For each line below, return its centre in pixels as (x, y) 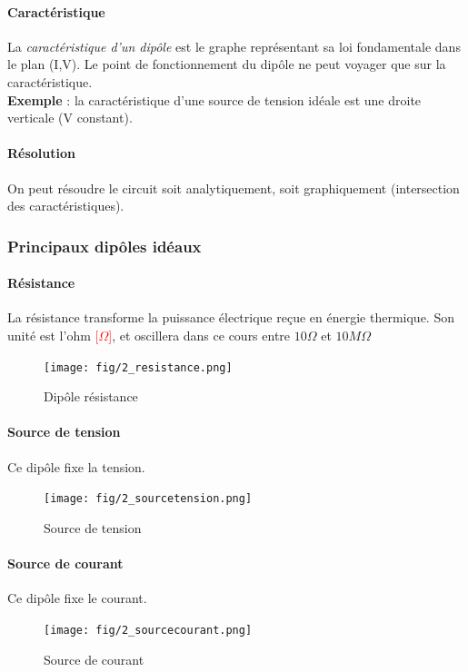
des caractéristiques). (66, 206)
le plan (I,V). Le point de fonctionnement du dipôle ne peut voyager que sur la (227, 64)
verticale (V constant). (70, 118)
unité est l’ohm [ (53, 335)
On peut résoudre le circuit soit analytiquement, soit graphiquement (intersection (234, 188)
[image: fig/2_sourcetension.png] (148, 499)
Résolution (41, 153)
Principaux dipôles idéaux (105, 246)
